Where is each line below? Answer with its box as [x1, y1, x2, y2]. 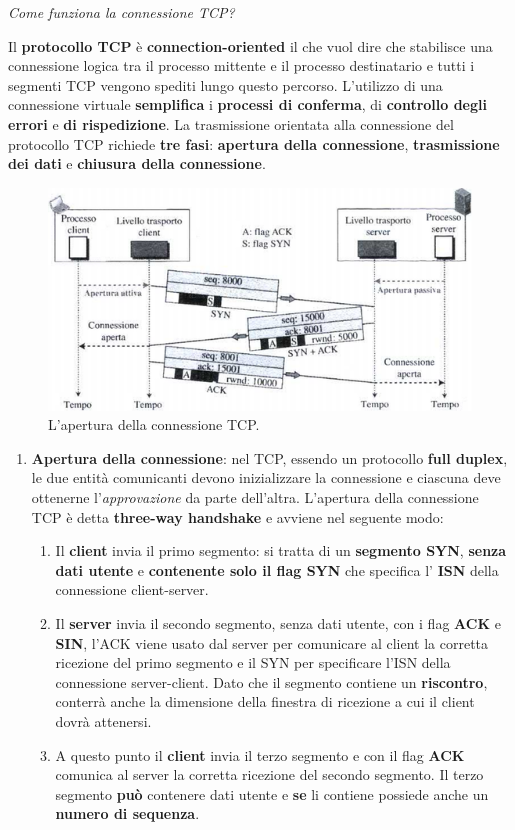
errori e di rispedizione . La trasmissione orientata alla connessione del [8, 113, 454, 134]
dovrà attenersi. [55, 711, 152, 731]
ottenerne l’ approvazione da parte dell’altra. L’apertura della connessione [31, 487, 479, 508]
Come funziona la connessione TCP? [8, 2, 235, 22]
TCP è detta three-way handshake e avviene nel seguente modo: [31, 506, 444, 527]
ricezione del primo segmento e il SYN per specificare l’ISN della [55, 652, 451, 673]
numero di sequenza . [55, 803, 200, 824]
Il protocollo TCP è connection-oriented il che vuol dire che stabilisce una [8, 35, 493, 56]
